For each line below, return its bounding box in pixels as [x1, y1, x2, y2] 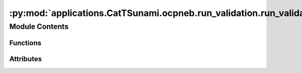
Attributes [9, 54, 42, 63]
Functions [9, 38, 42, 47]
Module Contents [9, 22, 69, 31]
